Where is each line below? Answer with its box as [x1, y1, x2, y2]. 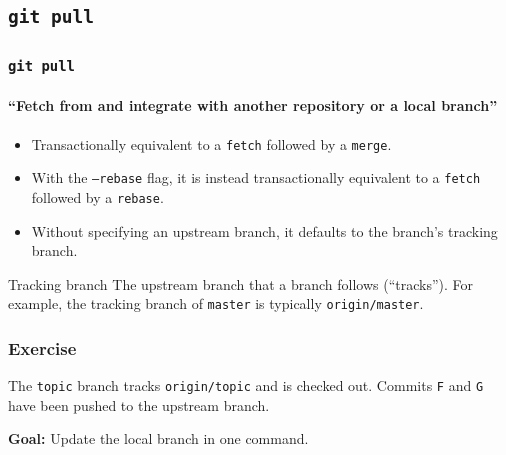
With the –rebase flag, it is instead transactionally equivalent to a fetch [31, 167, 481, 188]
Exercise [8, 335, 77, 360]
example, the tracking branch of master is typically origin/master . [8, 293, 424, 314]
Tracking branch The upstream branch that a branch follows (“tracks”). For [8, 273, 474, 294]
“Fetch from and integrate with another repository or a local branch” [8, 95, 498, 116]
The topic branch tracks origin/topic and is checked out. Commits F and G [8, 375, 484, 396]
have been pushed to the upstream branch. [8, 394, 270, 415]
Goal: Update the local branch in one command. [8, 428, 309, 449]
